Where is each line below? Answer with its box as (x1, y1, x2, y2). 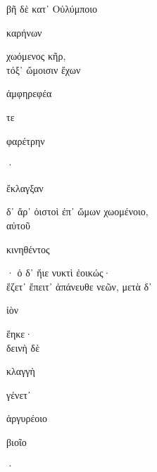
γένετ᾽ (6, 387, 31, 402)
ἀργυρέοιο (6, 411, 48, 426)
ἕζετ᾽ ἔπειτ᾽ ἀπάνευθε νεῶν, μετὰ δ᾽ (6, 279, 152, 293)
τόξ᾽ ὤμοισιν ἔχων (6, 62, 81, 77)
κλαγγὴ (6, 364, 35, 378)
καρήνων (6, 25, 42, 39)
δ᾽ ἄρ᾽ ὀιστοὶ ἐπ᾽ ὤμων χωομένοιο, (6, 204, 149, 219)
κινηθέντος (6, 241, 50, 256)
